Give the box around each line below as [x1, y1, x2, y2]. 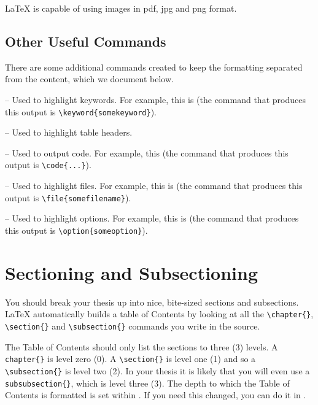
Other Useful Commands [5, 31, 166, 50]
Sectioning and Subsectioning [5, 260, 258, 285]
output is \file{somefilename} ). [5, 191, 131, 204]
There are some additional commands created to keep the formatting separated [5, 60, 303, 73]
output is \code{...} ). [5, 158, 91, 171]
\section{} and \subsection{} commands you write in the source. [5, 319, 260, 332]
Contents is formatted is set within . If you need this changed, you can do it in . [5, 388, 306, 401]
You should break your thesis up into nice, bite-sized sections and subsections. [5, 295, 299, 308]
